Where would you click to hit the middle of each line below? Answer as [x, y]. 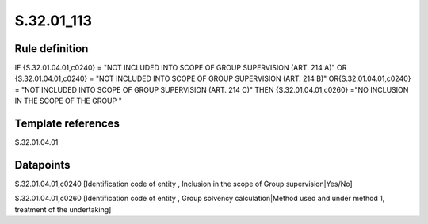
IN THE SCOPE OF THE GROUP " [68, 101]
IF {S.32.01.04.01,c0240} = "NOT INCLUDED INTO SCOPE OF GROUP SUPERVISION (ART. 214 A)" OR [181, 68]
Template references [67, 124]
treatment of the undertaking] [63, 209]
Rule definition [52, 49]
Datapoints [42, 165]
